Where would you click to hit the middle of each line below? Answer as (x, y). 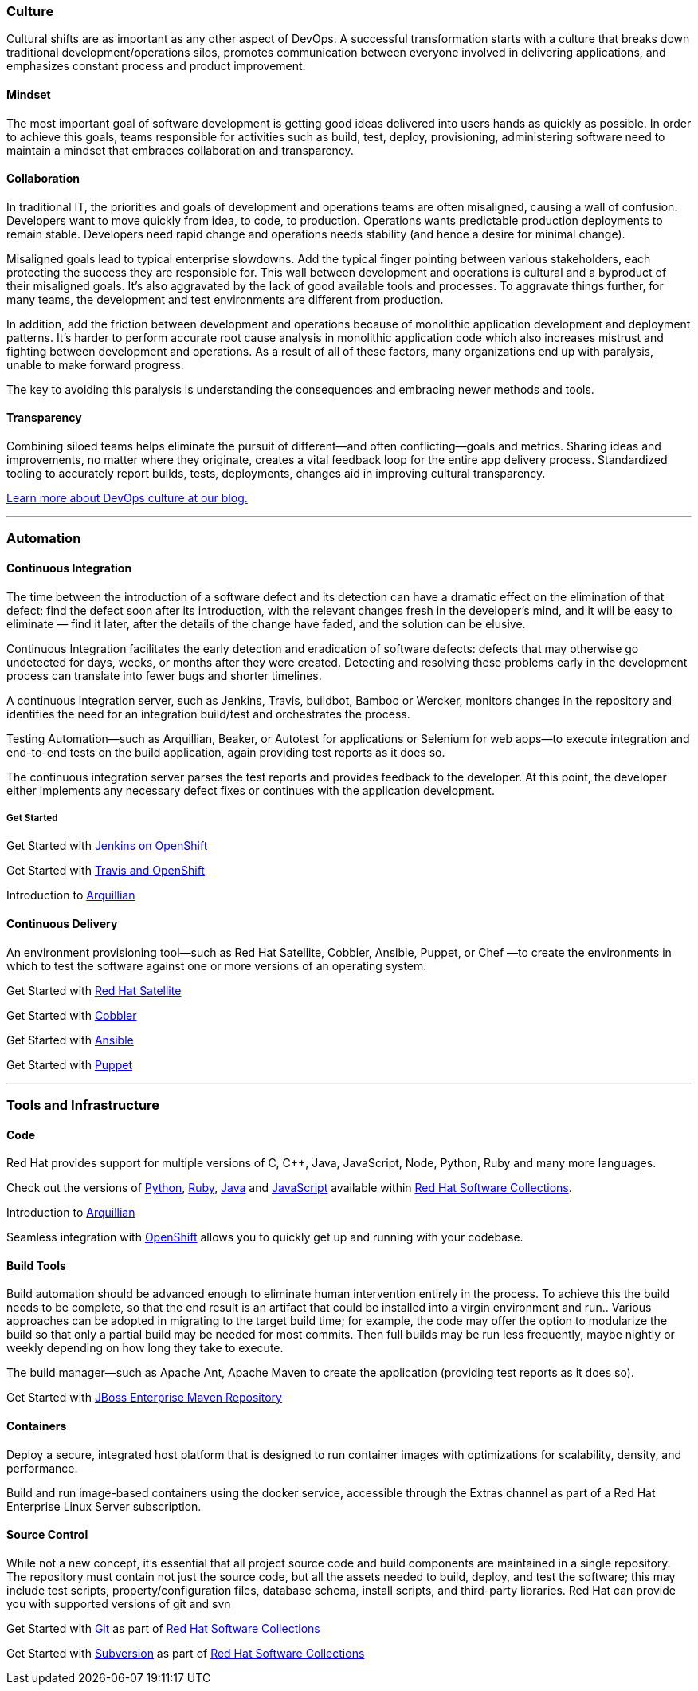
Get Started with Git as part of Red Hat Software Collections (163, 1628)
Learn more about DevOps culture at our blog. (127, 498)
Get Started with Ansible (70, 1040)
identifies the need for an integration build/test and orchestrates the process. (208, 714)
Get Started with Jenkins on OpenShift (107, 846)
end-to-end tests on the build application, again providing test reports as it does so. (226, 752)
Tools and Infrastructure (83, 1105)
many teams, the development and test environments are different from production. (225, 299)
